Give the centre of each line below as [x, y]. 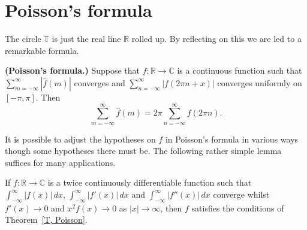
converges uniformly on [260, 82]
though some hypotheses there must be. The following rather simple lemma [143, 151]
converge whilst [241, 194]
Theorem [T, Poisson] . [46, 220]
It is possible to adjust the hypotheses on [80, 139]
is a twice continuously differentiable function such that [150, 182]
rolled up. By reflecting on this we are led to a [216, 39]
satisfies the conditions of [238, 208]
